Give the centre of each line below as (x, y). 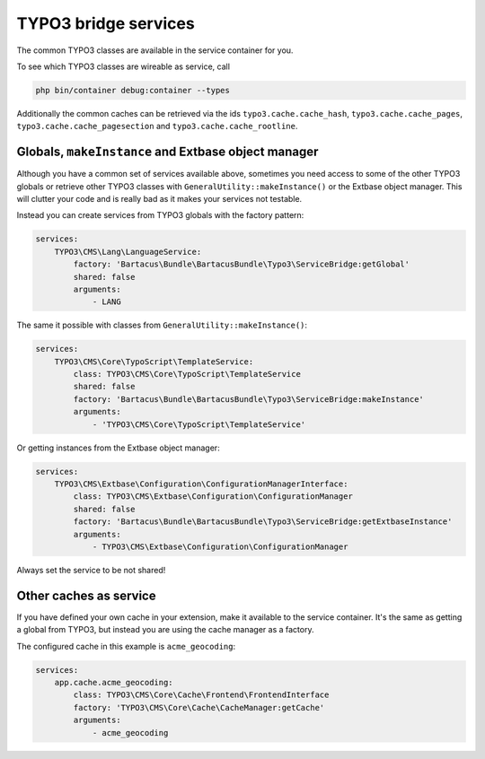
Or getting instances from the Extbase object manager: (118, 448)
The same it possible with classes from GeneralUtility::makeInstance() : (162, 325)
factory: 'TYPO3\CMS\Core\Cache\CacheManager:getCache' (199, 707)
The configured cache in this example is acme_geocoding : (126, 646)
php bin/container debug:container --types (133, 90)
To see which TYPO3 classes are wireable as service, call (123, 66)
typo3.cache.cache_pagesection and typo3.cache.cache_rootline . (157, 126)
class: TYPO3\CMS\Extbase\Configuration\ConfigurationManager (213, 497)
